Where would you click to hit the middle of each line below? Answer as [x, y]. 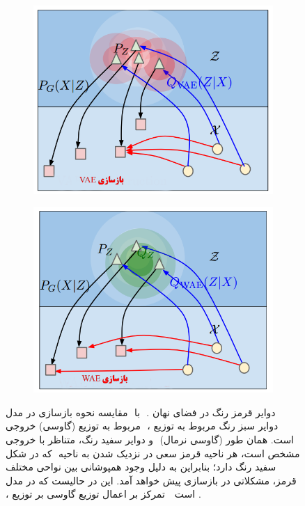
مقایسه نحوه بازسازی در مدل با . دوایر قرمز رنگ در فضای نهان [141, 412]
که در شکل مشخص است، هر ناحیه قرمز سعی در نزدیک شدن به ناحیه [153, 453]
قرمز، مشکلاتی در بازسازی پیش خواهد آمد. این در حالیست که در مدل [151, 480]
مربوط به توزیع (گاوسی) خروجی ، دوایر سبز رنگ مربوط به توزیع [142, 426]
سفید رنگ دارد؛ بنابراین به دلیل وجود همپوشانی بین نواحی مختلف [141, 467]
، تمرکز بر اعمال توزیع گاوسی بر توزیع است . [103, 494]
